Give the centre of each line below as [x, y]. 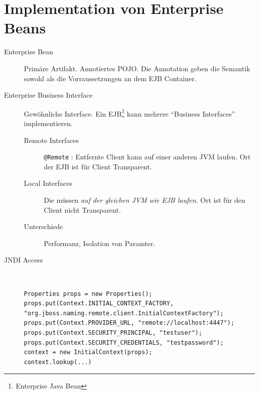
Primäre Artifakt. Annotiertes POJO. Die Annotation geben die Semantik [137, 68]
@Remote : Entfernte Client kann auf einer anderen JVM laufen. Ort [147, 157]
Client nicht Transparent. [82, 209]
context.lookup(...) [58, 362]
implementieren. [48, 123]
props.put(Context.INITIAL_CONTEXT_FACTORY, [99, 304]
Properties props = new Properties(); [88, 294]
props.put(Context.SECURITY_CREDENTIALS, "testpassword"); [124, 342]
